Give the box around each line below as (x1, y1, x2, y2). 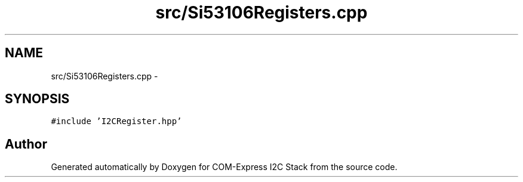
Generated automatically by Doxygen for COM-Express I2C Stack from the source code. (51, 162, 398, 172)
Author (5, 136, 47, 152)
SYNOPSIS (5, 91, 70, 107)
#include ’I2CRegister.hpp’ (51, 116, 182, 127)
